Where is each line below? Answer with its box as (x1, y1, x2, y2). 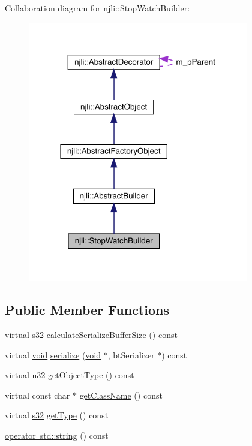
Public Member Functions (5, 300, 169, 319)
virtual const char (5, 388, 70, 401)
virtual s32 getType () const (5, 409, 109, 421)
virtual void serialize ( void (5, 348, 101, 361)
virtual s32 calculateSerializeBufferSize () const (5, 328, 178, 340)
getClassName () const (79, 388, 163, 401)
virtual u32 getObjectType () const (5, 369, 134, 381)
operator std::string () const (5, 429, 109, 441)
